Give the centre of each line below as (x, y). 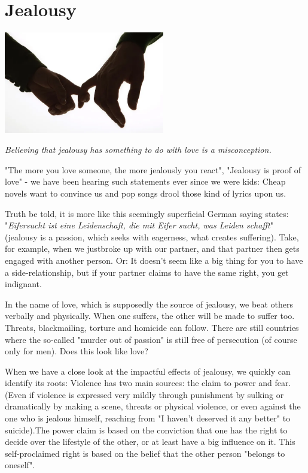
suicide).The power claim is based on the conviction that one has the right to (146, 430)
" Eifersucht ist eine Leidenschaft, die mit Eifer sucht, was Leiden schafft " (139, 225)
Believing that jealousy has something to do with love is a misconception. (138, 150)
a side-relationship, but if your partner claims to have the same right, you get (147, 272)
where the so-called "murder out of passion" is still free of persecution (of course (151, 339)
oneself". (20, 465)
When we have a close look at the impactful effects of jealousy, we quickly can (148, 371)
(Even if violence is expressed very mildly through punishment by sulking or (144, 394)
